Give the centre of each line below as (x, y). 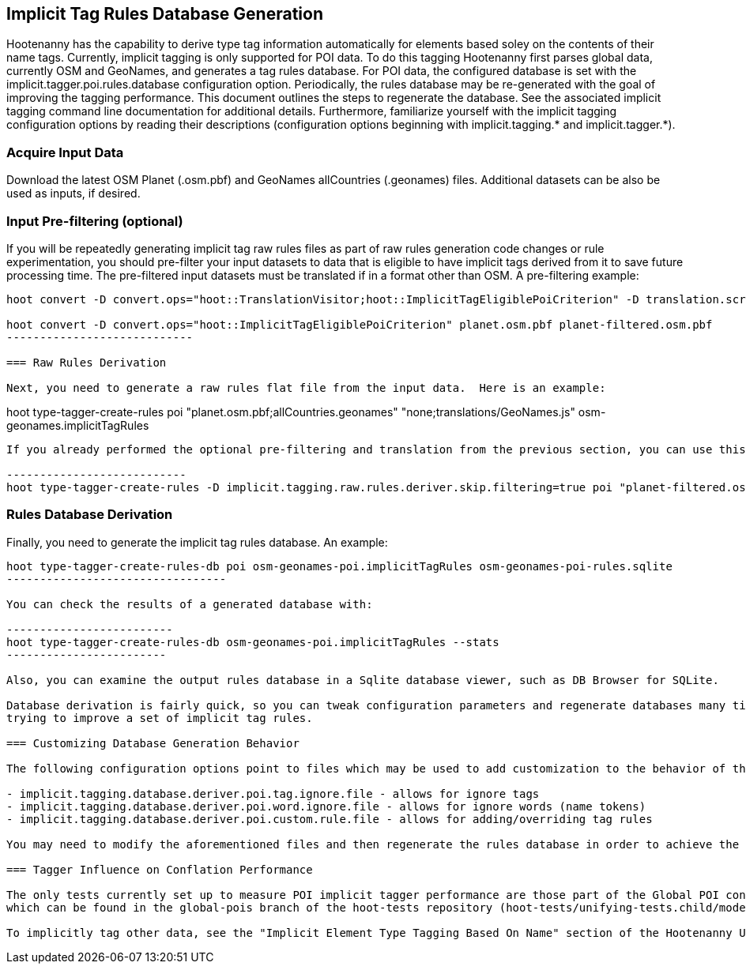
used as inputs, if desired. (73, 194)
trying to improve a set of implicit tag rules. (160, 718)
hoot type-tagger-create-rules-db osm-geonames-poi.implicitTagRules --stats (253, 642)
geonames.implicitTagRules (78, 425)
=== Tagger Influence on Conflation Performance (160, 869)
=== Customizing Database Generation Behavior (153, 743)
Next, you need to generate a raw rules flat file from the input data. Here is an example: (306, 387)
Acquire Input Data (65, 152)
